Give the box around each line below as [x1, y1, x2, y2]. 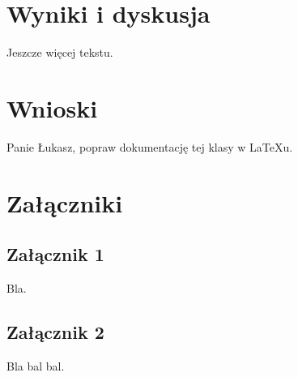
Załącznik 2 [6, 319, 104, 344]
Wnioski [6, 91, 98, 124]
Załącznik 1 [6, 242, 104, 267]
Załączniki [6, 186, 123, 219]
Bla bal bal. [6, 357, 65, 374]
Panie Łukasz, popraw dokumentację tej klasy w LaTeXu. [6, 138, 293, 155]
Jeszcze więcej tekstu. [6, 44, 113, 61]
